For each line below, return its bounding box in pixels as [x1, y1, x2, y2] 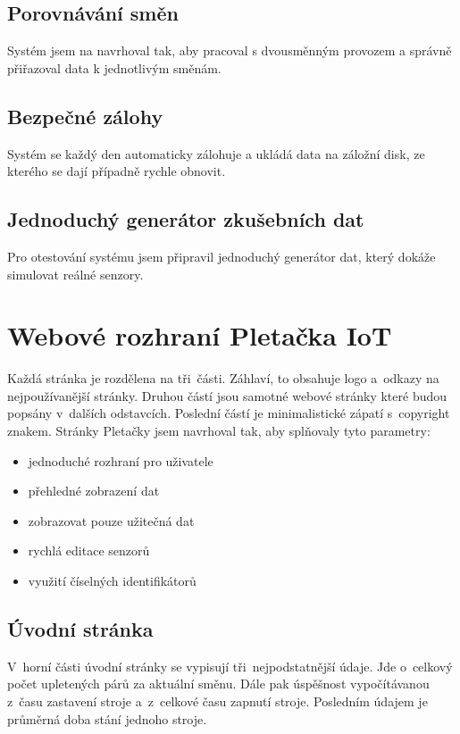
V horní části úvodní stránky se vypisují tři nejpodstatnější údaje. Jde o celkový [7, 656, 453, 675]
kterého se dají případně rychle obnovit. [7, 162, 226, 180]
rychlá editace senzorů [28, 541, 150, 560]
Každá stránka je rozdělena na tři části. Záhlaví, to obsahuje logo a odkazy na [7, 369, 439, 388]
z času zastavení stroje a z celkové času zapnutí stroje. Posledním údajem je [7, 692, 428, 711]
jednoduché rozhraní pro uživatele [28, 451, 213, 470]
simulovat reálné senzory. [7, 264, 144, 283]
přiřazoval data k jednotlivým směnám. [7, 58, 222, 77]
